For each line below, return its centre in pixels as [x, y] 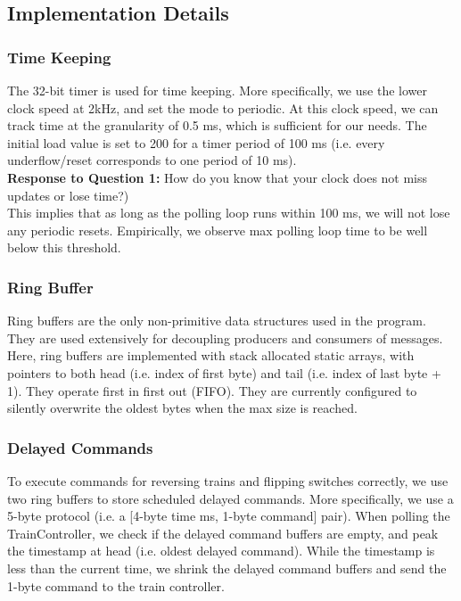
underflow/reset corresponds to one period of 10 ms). [152, 160]
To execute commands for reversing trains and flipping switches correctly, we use [228, 480]
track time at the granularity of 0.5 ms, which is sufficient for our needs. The [217, 125]
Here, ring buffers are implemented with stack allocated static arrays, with [211, 355]
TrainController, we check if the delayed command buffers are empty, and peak [223, 533]
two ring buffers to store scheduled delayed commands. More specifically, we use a [230, 498]
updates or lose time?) [68, 195]
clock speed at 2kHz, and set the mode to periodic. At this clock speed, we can [223, 107]
